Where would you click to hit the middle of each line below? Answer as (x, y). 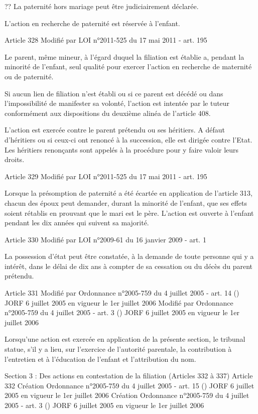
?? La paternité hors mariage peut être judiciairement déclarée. (102, 6)
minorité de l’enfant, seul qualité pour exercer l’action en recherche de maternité (128, 66)
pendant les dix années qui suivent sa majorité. (77, 223)
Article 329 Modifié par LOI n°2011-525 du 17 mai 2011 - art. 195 (106, 176)
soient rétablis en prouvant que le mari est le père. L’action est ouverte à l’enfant (129, 213)
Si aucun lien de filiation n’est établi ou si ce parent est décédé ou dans (114, 93)
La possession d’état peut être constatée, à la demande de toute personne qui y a (129, 256)
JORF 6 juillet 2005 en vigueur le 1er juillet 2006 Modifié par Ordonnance (119, 302)
